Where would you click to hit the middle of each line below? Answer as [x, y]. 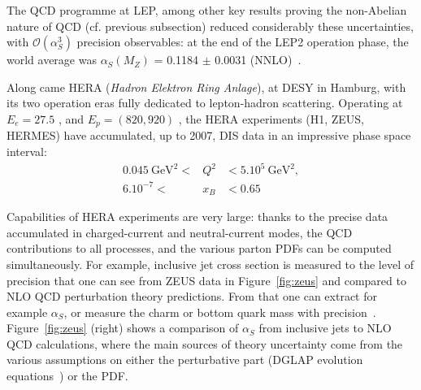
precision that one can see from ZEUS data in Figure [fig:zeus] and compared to [206, 280]
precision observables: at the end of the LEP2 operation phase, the [243, 42]
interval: [27, 152]
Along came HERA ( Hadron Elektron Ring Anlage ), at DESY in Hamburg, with [206, 87]
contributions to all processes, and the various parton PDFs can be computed [199, 248]
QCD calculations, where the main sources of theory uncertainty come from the [205, 343]
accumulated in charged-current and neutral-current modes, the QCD [180, 232]
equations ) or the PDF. [67, 376]
